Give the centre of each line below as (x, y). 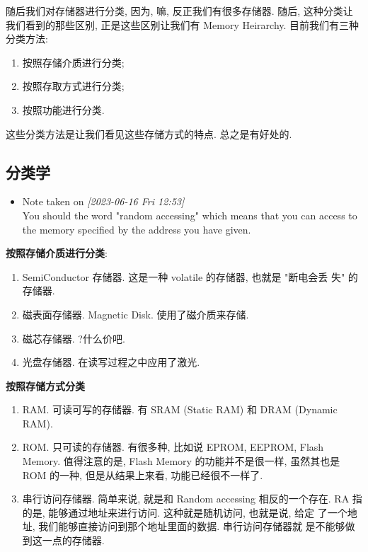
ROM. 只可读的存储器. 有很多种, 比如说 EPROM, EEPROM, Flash (173, 447)
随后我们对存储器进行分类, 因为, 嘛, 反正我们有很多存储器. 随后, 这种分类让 (179, 11)
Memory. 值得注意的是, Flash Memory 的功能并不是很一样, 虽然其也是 (181, 461)
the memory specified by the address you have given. (137, 229)
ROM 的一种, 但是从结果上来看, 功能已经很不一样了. (143, 475)
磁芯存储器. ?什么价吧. (74, 338)
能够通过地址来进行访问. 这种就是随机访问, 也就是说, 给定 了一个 (198, 512)
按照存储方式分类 (45, 385)
